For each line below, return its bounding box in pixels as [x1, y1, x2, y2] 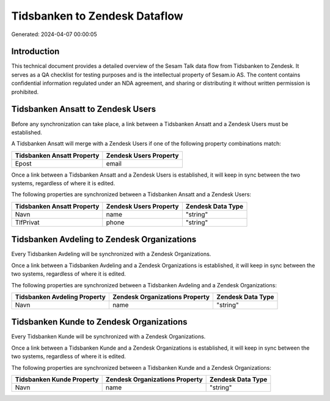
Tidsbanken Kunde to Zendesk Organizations [11, 317, 188, 327]
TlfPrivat [15, 218, 40, 226]
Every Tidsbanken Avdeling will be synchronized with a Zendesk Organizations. [11, 251, 211, 258]
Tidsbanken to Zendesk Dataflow [11, 9, 183, 23]
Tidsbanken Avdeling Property [15, 292, 106, 301]
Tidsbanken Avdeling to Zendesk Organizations [11, 234, 197, 245]
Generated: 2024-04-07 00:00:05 [11, 31, 97, 38]
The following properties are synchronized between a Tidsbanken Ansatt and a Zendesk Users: [11, 191, 252, 198]
